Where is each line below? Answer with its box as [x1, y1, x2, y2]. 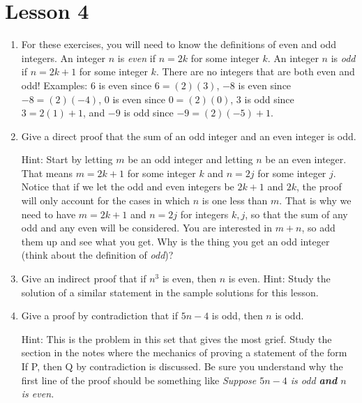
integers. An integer [21, 50, 106, 65]
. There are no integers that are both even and [156, 64, 355, 79]
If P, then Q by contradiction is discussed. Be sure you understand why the [21, 359, 343, 373]
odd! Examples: [21, 77, 88, 92]
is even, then [162, 271, 216, 286]
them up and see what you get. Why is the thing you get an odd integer [21, 234, 330, 248]
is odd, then [211, 308, 263, 323]
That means [21, 165, 73, 180]
